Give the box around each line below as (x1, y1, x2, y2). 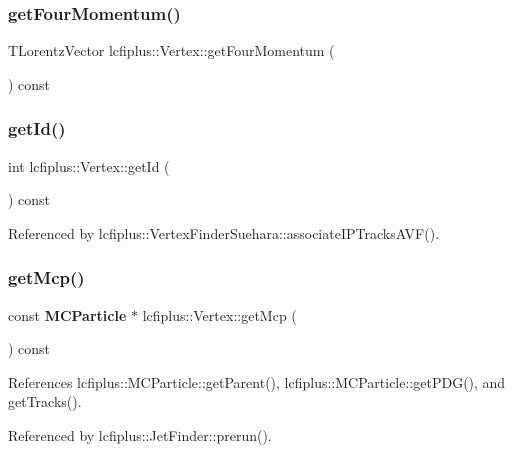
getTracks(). (8, 391, 82, 412)
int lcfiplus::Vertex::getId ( (8, 155, 170, 176)
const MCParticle (8, 304, 127, 325)
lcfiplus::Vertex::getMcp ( (142, 304, 297, 325)
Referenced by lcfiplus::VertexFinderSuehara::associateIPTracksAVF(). (8, 222, 440, 243)
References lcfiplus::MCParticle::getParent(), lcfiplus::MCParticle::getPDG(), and (8, 371, 506, 392)
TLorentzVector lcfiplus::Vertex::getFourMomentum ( (8, 40, 335, 61)
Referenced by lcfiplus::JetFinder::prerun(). (8, 425, 272, 445)
